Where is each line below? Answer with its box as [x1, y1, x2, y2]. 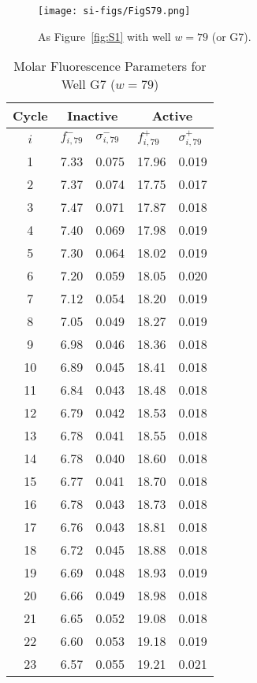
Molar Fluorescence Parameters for [13, 57, 207, 76]
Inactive [67, 106, 118, 125]
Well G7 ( [61, 75, 116, 94]
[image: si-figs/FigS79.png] [38, 6, 191, 17]
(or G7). [211, 28, 251, 44]
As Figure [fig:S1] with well [38, 28, 171, 44]
